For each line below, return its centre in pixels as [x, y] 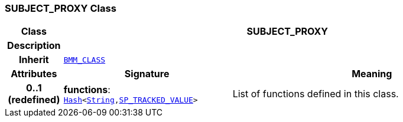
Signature [147, 74]
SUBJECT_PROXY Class [61, 8]
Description [34, 46]
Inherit [34, 60]
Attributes [34, 74]
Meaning [372, 74]
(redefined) [34, 100]
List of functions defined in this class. [316, 94]
